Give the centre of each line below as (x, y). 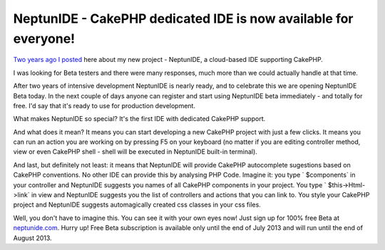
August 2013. (33, 238)
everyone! (44, 38)
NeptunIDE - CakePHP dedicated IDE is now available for (183, 19)
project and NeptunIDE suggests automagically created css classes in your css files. (137, 205)
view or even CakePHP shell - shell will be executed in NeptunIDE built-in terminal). (135, 152)
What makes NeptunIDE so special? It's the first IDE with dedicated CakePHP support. (139, 119)
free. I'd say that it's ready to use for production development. (104, 105)
